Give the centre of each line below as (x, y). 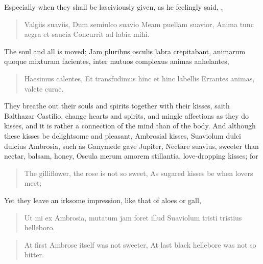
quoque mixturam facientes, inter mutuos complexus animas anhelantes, (117, 61)
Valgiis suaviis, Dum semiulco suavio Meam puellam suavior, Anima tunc (139, 24)
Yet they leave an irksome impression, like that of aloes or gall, (103, 200)
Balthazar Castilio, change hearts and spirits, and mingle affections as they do (127, 115)
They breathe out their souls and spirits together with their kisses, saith (117, 106)
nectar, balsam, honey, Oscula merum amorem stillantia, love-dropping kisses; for (131, 156)
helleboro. (40, 227)
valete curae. (44, 88)
